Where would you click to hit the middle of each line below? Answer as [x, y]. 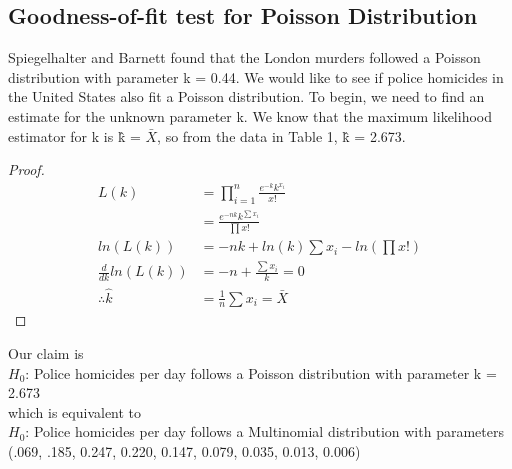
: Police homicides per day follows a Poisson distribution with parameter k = [261, 372]
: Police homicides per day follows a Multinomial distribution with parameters [264, 431]
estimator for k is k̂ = [74, 135]
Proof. [26, 169]
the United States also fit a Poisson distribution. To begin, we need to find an [246, 96]
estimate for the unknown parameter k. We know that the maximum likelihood [250, 115]
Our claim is [46, 352]
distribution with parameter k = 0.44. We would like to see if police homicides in [256, 76]
